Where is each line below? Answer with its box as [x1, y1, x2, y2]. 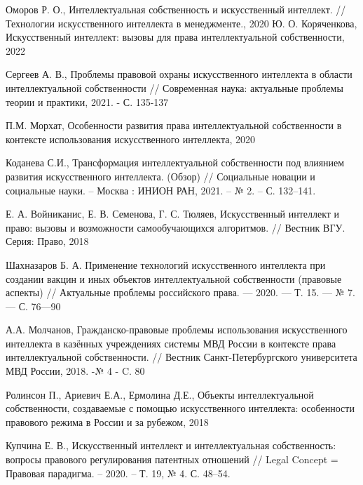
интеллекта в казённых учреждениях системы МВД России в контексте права [6, 335, 336, 350]
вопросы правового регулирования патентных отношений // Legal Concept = [6, 452, 338, 467]
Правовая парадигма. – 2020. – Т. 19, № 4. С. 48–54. [6, 465, 231, 480]
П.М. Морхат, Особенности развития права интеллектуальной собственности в [6, 118, 342, 133]
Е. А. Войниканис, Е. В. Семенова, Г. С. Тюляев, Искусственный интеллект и [6, 206, 340, 221]
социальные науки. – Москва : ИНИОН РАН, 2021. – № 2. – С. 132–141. [6, 182, 316, 197]
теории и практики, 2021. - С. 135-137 [6, 94, 169, 109]
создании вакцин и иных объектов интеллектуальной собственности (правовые [6, 271, 342, 286]
